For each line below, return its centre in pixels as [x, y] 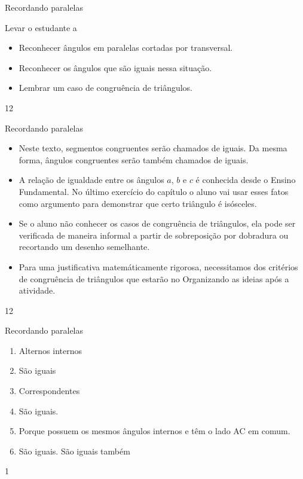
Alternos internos [51, 350]
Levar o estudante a [41, 27]
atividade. [37, 290]
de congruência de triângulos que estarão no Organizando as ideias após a [154, 278]
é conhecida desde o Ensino [246, 180]
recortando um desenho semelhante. [84, 247]
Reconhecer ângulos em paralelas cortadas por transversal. [126, 48]
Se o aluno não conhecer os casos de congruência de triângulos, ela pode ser [157, 223]
